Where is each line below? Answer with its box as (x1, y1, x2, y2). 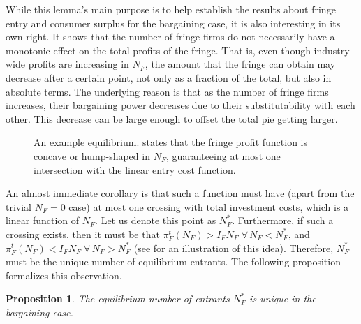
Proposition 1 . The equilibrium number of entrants (6, 291, 230, 306)
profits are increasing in (28, 57, 129, 71)
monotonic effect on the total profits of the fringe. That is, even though (6, 43, 311, 57)
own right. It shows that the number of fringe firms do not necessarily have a (6, 29, 335, 44)
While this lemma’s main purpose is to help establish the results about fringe (6, 2, 336, 16)
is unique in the (249, 291, 316, 306)
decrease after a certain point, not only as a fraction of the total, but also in (6, 70, 332, 84)
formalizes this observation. (6, 267, 122, 282)
